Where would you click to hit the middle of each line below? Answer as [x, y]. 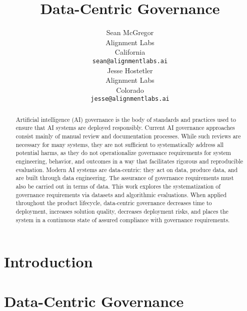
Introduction [48, 262]
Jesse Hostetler [130, 70]
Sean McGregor [130, 32]
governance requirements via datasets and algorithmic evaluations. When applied [121, 194]
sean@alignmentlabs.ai [130, 61]
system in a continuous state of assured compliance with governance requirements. [123, 219]
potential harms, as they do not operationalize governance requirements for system [123, 153]
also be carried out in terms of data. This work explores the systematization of [118, 186]
